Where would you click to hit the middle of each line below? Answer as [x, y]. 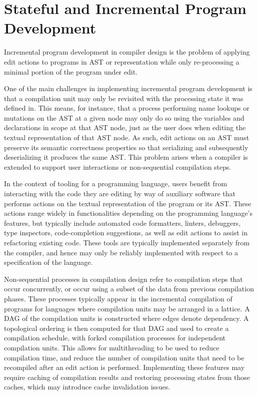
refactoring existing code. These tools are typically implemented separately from [127, 242]
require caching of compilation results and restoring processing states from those [127, 377]
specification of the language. [48, 262]
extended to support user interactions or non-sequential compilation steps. [118, 166]
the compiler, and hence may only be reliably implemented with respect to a [121, 252]
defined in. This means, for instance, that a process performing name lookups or [127, 108]
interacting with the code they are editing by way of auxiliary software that [120, 193]
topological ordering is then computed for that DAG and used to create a [116, 328]
